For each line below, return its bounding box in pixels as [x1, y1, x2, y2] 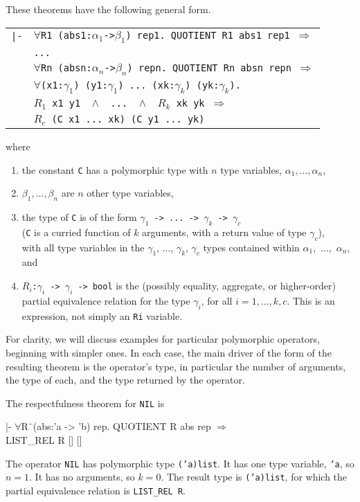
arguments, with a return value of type [142, 224, 307, 239]
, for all [201, 293, 233, 307]
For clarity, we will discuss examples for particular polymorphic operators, [6, 332, 320, 346]
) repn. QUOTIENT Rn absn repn [127, 62, 291, 73]
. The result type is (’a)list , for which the [161, 469, 348, 484]
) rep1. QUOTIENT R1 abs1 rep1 [125, 29, 290, 41]
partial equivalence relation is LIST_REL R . [6, 483, 186, 497]
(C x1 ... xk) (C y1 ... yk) [51, 114, 205, 125]
